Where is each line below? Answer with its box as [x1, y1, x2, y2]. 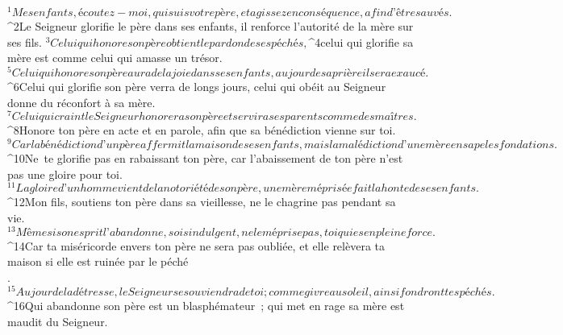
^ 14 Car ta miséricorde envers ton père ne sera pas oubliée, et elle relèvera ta [7, 237, 386, 254]
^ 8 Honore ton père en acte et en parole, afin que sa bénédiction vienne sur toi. [7, 122, 396, 139]
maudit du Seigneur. [7, 313, 108, 330]
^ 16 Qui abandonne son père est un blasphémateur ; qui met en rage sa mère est [7, 297, 405, 314]
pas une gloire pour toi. [7, 165, 123, 182]
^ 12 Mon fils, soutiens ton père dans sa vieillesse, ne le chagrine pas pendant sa [7, 193, 396, 210]
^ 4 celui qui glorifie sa [308, 33, 414, 50]
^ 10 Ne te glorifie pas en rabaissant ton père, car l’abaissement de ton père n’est [7, 150, 403, 167]
